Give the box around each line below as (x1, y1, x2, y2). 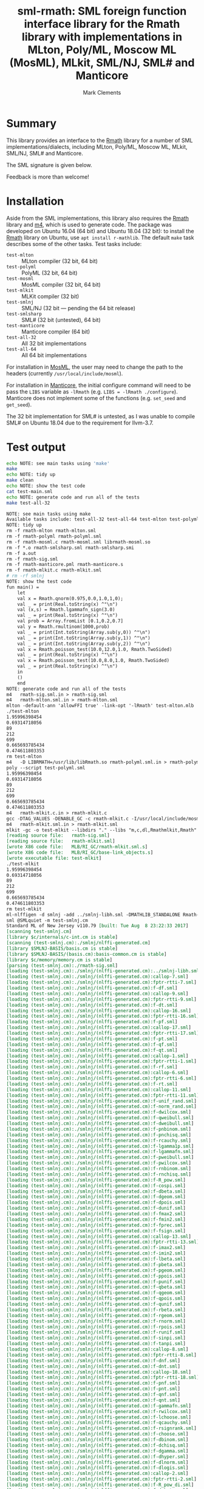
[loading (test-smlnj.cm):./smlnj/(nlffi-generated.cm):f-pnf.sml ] (6, 1380, 181, 1386)
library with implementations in (21, 30, 183, 44)
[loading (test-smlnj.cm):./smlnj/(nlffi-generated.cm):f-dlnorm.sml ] (6, 1459, 189, 1465)
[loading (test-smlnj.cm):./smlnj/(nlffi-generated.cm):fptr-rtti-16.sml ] (6, 1013, 200, 1020)
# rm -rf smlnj (6, 573, 45, 579)
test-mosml (6, 275, 34, 282)
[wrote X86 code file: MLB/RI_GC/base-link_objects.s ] (6, 850, 154, 856)
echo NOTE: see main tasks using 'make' (6, 460, 110, 466)
